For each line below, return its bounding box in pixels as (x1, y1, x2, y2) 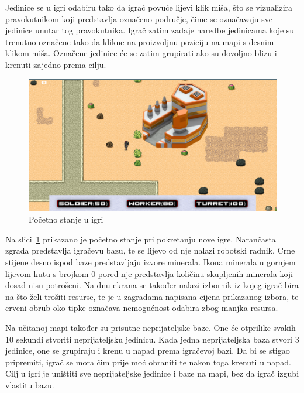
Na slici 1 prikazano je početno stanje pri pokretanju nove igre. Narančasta (5, 233, 276, 245)
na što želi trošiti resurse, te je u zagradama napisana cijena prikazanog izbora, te (5, 290, 299, 302)
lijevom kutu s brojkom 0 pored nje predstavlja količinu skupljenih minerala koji (5, 267, 293, 279)
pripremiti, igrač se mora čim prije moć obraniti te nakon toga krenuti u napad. (5, 356, 291, 368)
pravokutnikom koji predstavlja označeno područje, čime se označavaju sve (5, 12, 272, 25)
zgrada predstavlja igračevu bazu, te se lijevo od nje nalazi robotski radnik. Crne (5, 244, 295, 257)
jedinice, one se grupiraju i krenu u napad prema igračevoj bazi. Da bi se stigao (5, 344, 290, 357)
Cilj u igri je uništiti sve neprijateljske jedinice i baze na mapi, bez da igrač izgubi (5, 367, 299, 380)
